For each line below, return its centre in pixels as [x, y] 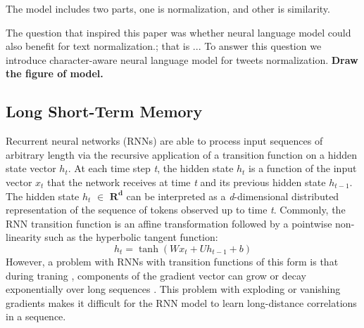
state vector [31, 168]
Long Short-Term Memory [104, 111]
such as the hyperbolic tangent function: [131, 237]
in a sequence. [36, 316]
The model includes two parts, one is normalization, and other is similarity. [168, 8]
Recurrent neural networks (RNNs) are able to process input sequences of [164, 141]
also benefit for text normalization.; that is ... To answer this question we [164, 46]
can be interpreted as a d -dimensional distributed [233, 196]
